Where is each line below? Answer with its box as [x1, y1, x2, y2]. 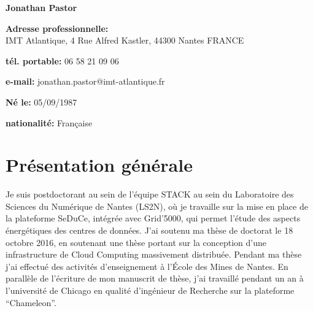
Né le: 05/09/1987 [6, 95, 77, 108]
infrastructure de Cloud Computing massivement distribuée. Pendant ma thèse [6, 248, 302, 261]
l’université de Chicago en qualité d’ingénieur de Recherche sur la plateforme [6, 284, 295, 297]
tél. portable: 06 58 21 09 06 [6, 54, 119, 67]
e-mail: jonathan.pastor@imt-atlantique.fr [6, 75, 165, 88]
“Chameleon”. [6, 296, 56, 309]
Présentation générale [6, 152, 193, 177]
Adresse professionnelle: [6, 21, 109, 34]
